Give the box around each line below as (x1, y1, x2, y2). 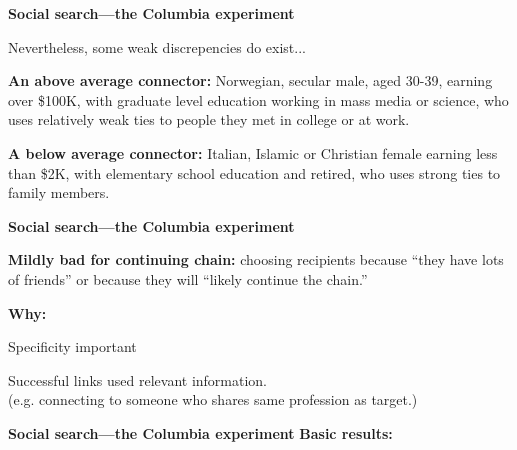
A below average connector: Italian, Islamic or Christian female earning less (8, 142, 498, 163)
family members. (8, 182, 110, 203)
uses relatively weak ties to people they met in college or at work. (8, 109, 410, 130)
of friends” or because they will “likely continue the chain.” (8, 268, 368, 289)
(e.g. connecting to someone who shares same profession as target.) (8, 389, 418, 410)
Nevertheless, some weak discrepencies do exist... (8, 36, 306, 57)
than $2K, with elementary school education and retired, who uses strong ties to (8, 162, 501, 183)
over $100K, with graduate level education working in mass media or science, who (8, 89, 509, 110)
